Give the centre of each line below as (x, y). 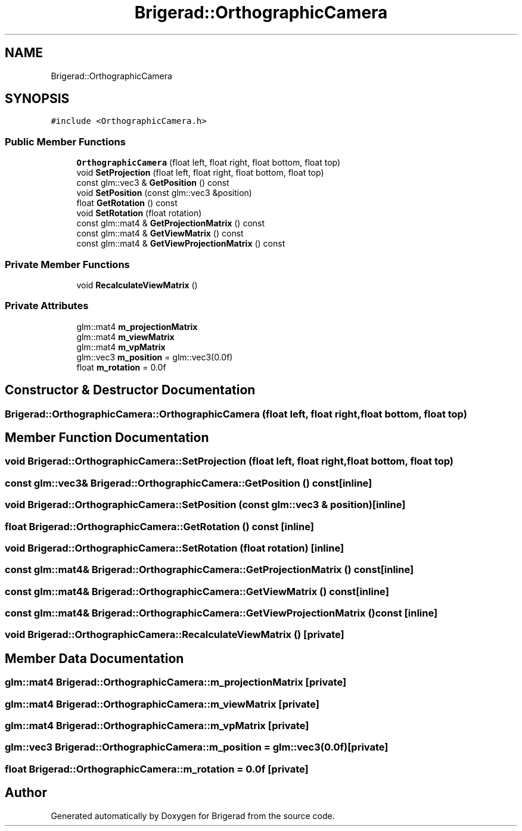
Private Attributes (47, 306)
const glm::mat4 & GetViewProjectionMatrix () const (181, 244)
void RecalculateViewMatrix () (137, 285)
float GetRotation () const (127, 203)
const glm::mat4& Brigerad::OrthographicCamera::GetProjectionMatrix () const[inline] (209, 570)
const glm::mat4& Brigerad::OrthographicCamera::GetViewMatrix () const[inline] (197, 591)
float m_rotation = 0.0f (121, 367)
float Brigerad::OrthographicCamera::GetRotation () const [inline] (159, 526)
